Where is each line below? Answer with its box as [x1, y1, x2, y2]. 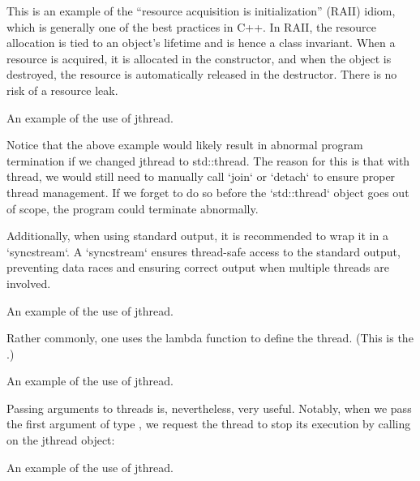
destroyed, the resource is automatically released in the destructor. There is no [6, 66, 397, 83]
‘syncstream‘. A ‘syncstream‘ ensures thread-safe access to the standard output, [6, 243, 401, 260]
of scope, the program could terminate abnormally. [6, 200, 259, 217]
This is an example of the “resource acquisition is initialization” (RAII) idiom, [6, 2, 396, 19]
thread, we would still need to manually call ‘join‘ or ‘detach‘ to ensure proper [6, 168, 396, 185]
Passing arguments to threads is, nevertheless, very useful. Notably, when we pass [6, 399, 412, 416]
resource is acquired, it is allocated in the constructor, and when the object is [6, 49, 392, 67]
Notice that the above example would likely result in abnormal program [6, 136, 363, 153]
